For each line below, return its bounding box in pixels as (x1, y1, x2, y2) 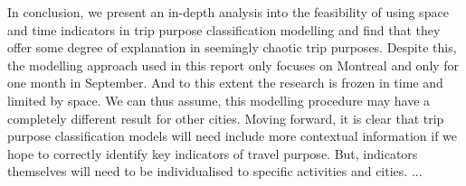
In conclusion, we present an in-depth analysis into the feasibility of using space (7, 3, 449, 21)
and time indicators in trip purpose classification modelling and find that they (7, 20, 441, 39)
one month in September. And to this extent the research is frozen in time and (7, 73, 443, 92)
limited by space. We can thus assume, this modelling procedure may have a (7, 90, 431, 109)
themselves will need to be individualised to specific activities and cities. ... (7, 162, 423, 181)
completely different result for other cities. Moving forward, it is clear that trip (7, 108, 444, 127)
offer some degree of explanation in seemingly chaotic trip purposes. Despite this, (7, 38, 457, 57)
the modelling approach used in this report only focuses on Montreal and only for (7, 55, 460, 74)
